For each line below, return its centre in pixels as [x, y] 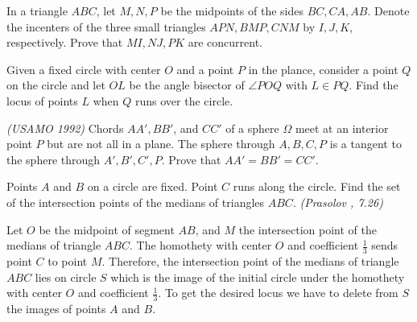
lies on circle [66, 277]
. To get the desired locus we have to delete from [278, 293]
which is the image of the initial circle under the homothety [258, 277]
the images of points [56, 308]
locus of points [42, 100]
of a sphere [252, 128]
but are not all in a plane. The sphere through [161, 144]
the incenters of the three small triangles [106, 26]
